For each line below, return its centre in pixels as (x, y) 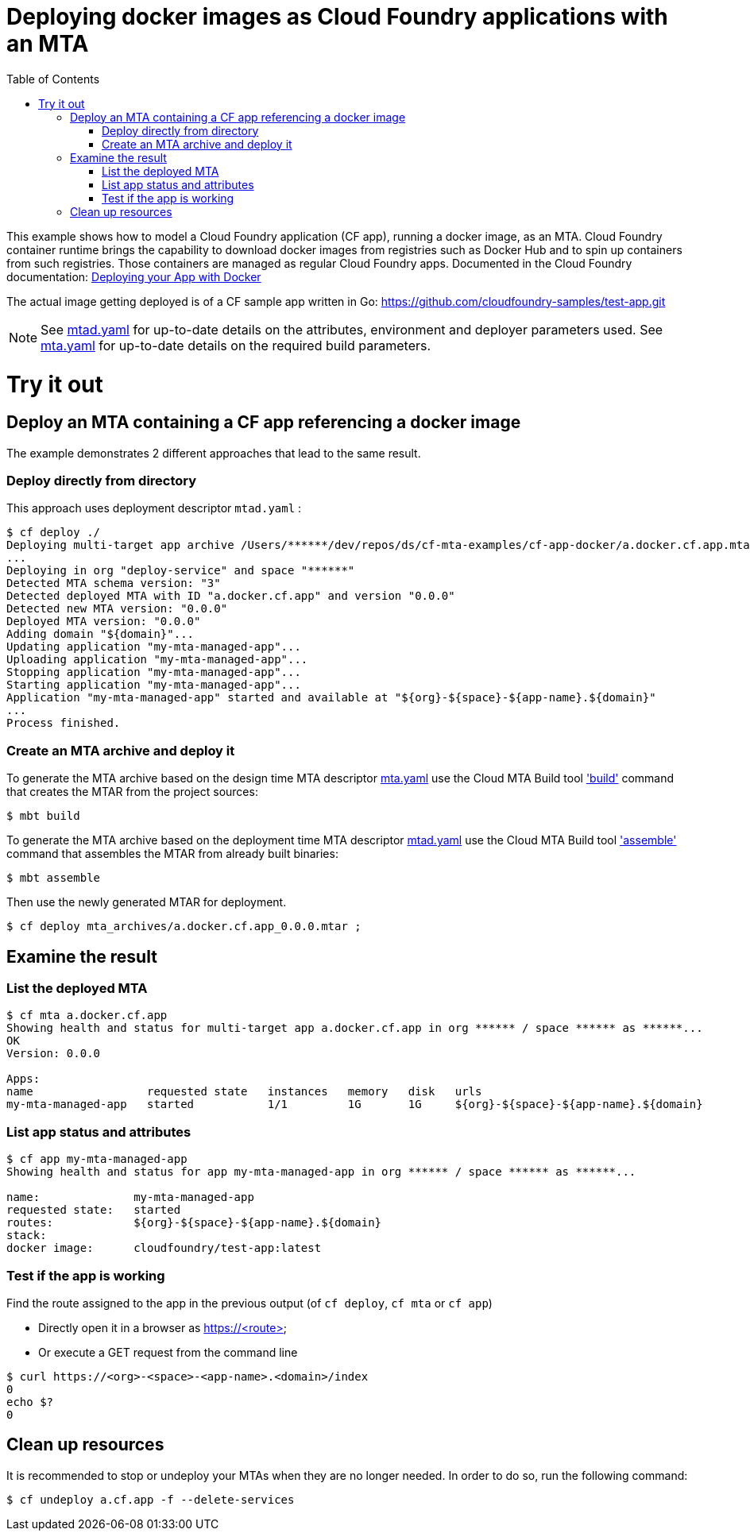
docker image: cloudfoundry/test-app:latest (164, 1248)
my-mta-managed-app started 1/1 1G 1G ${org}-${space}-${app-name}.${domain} (355, 1104)
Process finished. (64, 723)
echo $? (30, 1402)
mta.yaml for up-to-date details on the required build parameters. (236, 345)
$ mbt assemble (54, 878)
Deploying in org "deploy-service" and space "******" (181, 571)
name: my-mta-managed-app (130, 1197)
